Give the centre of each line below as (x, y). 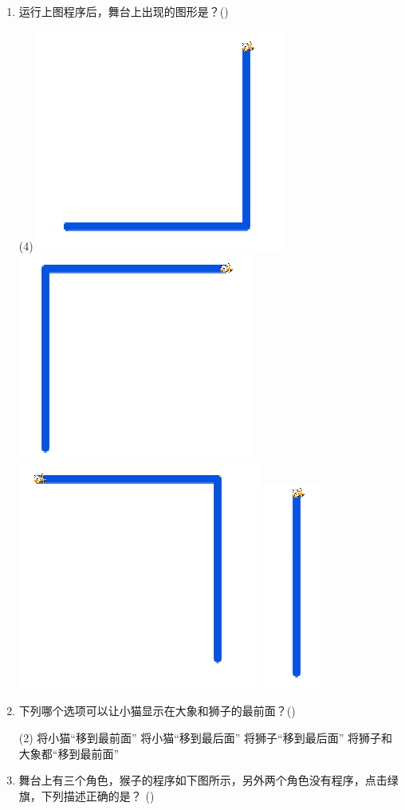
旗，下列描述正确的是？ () (87, 795)
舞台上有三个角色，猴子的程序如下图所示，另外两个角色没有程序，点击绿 (208, 780)
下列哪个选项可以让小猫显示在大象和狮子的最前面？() (157, 711)
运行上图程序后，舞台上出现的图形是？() (124, 11)
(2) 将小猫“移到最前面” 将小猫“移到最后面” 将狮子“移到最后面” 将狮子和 (205, 737)
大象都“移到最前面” (69, 753)
